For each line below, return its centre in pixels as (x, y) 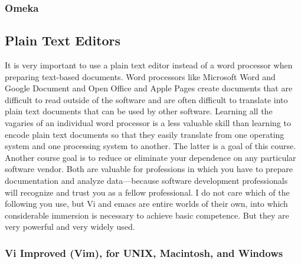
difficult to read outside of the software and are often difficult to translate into (146, 99)
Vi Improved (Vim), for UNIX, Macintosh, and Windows (144, 253)
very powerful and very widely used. (70, 227)
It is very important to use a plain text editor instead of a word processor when (149, 65)
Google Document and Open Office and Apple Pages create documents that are (149, 88)
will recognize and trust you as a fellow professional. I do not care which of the (147, 192)
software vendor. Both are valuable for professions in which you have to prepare (149, 169)
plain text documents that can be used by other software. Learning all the (139, 111)
